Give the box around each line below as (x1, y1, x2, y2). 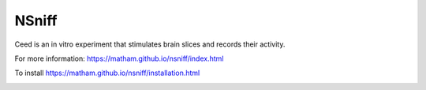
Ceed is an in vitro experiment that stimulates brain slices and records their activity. (14, 39, 286, 49)
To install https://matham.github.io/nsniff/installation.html (14, 68, 200, 78)
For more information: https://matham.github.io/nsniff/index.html (14, 54, 224, 63)
